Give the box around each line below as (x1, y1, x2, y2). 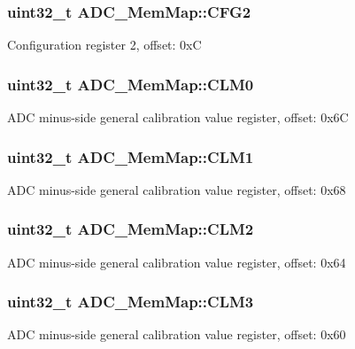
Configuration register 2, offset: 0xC (7, 35, 202, 54)
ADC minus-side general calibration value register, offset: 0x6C (7, 108, 349, 127)
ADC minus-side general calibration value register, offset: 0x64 (7, 252, 346, 271)
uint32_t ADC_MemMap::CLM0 (7, 73, 254, 95)
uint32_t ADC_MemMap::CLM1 (7, 145, 254, 167)
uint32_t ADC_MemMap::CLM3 (7, 291, 254, 313)
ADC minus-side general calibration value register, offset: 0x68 (7, 180, 346, 198)
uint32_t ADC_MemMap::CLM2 (7, 218, 254, 240)
